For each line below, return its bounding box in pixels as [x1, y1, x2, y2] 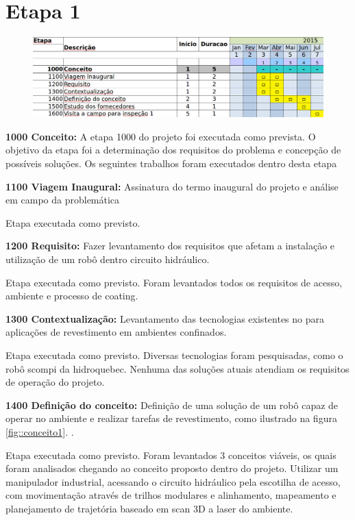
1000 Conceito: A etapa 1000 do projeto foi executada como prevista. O [5, 129, 316, 143]
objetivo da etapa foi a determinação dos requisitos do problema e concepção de [5, 143, 341, 157]
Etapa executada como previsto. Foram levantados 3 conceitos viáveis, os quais [5, 447, 336, 462]
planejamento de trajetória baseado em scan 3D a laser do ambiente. [5, 501, 293, 515]
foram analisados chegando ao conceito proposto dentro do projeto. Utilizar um [5, 461, 339, 475]
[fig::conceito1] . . [5, 424, 74, 438]
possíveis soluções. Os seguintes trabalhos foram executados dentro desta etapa [5, 156, 337, 171]
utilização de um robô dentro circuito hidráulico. [5, 252, 210, 267]
